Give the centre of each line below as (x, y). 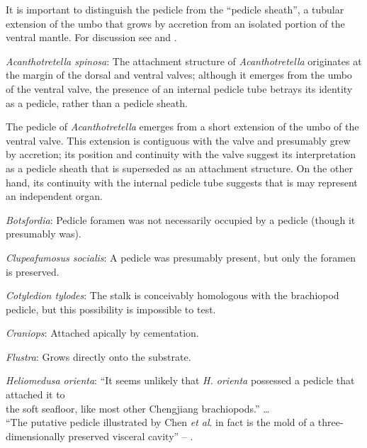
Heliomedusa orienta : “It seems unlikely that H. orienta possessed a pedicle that (180, 380)
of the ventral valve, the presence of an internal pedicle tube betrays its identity (179, 88)
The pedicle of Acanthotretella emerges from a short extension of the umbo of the (182, 127)
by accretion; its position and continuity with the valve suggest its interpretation (181, 154)
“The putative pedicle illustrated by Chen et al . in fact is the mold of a (160, 422)
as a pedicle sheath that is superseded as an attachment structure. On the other (179, 168)
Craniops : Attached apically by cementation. (102, 333)
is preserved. (33, 271)
